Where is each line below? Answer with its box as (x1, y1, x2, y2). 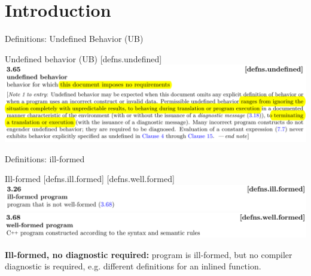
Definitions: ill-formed (5, 152, 85, 165)
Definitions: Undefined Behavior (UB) (5, 32, 144, 45)
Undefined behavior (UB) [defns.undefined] (5, 52, 162, 65)
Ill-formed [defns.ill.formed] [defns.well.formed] (5, 172, 175, 185)
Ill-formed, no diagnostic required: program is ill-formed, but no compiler (5, 248, 292, 260)
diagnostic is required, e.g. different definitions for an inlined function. (5, 260, 261, 272)
